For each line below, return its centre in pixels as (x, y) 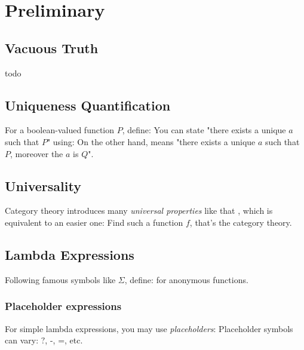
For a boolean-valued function (60, 130)
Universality (43, 185)
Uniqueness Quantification (88, 105)
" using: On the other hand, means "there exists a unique (151, 141)
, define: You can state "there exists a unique (204, 130)
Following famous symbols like (60, 279)
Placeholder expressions (63, 306)
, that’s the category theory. (241, 222)
